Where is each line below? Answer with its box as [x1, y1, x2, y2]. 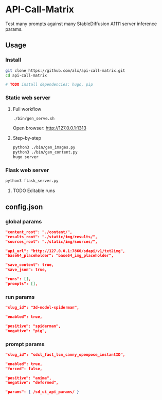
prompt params [5, 340, 45, 348]
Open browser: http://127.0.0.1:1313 [12, 125, 86, 131]
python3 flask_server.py [5, 178, 59, 183]
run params [5, 293, 35, 300]
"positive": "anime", [5, 375, 52, 380]
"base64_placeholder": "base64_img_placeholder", [5, 253, 114, 258]
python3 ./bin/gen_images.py [12, 145, 76, 150]
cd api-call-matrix [5, 73, 47, 78]
